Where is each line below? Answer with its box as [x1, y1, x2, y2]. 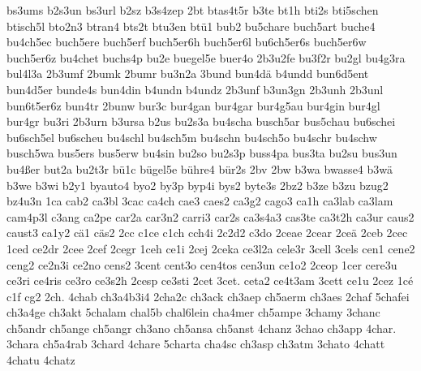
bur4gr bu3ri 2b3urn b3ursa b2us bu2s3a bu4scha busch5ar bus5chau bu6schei [6, 113, 396, 130]
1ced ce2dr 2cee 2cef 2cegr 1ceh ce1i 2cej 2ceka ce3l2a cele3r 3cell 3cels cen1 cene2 [6, 239, 415, 257]
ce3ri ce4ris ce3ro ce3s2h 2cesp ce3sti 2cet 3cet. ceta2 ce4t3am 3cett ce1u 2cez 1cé [6, 272, 414, 289]
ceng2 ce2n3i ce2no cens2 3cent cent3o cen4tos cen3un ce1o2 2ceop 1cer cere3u [6, 256, 397, 273]
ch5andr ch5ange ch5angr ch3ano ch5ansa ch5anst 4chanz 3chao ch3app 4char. [6, 319, 397, 336]
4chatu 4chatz [6, 352, 75, 369]
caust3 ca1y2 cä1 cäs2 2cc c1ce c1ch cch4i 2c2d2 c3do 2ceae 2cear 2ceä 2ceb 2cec [6, 224, 408, 241]
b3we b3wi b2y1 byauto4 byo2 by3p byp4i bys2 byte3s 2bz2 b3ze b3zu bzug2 [6, 176, 389, 193]
